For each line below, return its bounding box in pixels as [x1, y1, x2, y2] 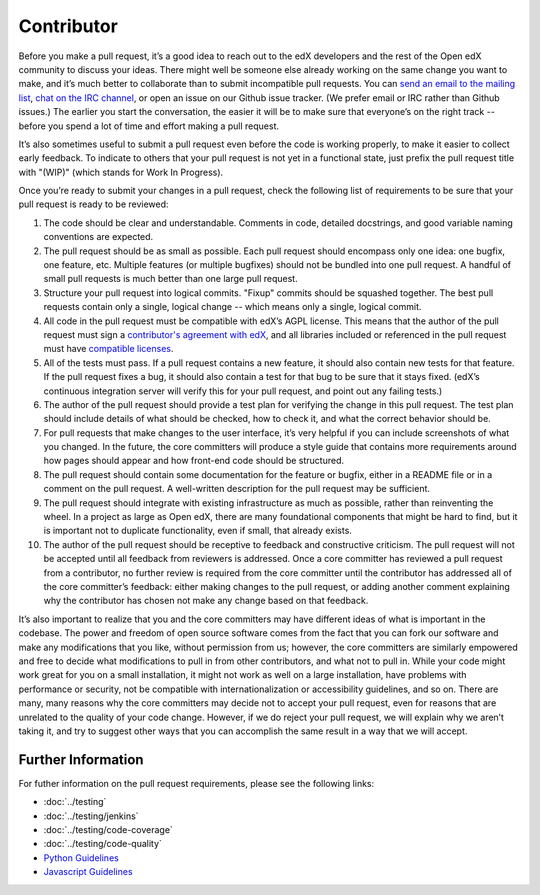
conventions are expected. [43, 231, 154, 243]
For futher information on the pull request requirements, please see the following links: [18, 777, 375, 789]
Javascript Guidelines [43, 866, 134, 878]
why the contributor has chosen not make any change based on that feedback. [43, 595, 369, 607]
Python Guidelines [43, 851, 119, 864]
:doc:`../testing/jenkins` [43, 810, 139, 822]
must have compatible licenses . [43, 343, 174, 355]
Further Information [18, 751, 144, 768]
